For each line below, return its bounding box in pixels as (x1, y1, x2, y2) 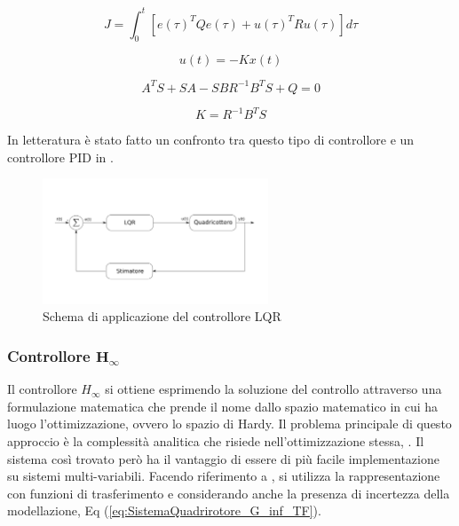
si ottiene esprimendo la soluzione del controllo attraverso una (105, 380, 442, 398)
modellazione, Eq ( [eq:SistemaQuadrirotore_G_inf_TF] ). (7, 501, 321, 520)
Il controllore (7, 380, 77, 398)
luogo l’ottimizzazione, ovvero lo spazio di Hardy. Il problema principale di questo (7, 414, 452, 433)
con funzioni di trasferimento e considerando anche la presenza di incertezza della (7, 483, 450, 502)
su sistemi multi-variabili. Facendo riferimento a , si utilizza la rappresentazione (7, 467, 440, 485)
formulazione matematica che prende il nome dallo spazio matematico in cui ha (7, 396, 439, 415)
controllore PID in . (7, 147, 114, 166)
